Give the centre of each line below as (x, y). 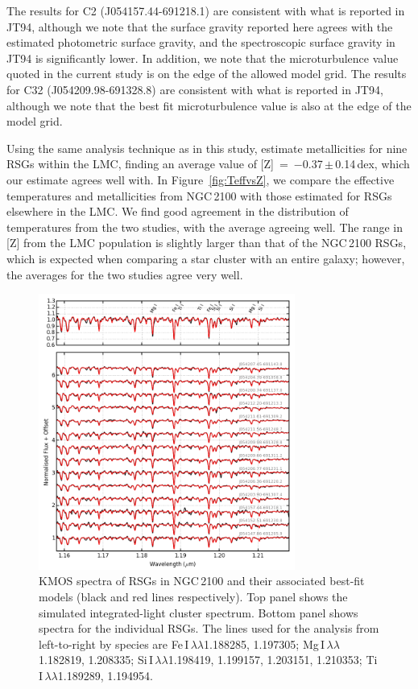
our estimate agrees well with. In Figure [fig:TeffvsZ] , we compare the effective (201, 179)
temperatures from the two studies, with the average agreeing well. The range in (205, 227)
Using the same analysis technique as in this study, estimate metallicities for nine (207, 148)
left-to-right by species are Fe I (114, 644)
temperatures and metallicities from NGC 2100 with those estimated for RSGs (199, 195)
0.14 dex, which (372, 164)
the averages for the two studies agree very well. (125, 274)
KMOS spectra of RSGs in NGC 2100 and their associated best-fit (202, 581)
